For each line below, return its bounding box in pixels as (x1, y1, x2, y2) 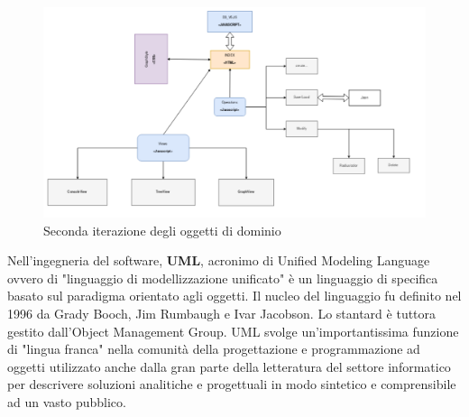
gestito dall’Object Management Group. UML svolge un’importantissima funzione (7, 321, 459, 340)
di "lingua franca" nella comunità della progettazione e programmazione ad (7, 339, 420, 358)
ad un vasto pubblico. (7, 393, 126, 412)
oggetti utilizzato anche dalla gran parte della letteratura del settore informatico (7, 357, 451, 375)
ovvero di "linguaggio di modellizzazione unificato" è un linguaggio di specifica (7, 268, 438, 287)
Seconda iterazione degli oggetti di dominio (43, 220, 281, 239)
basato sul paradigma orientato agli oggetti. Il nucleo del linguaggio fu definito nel (7, 286, 462, 305)
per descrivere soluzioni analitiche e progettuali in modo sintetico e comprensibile (7, 375, 456, 394)
